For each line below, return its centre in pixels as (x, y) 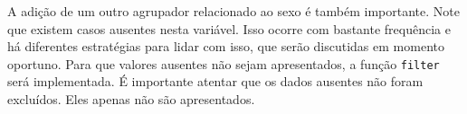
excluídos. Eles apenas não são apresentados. (131, 99)
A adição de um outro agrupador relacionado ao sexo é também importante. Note (233, 11)
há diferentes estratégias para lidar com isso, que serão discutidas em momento (226, 46)
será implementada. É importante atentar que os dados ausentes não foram (215, 81)
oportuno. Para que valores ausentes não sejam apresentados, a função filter (224, 63)
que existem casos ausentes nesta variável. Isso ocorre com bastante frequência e (229, 28)
